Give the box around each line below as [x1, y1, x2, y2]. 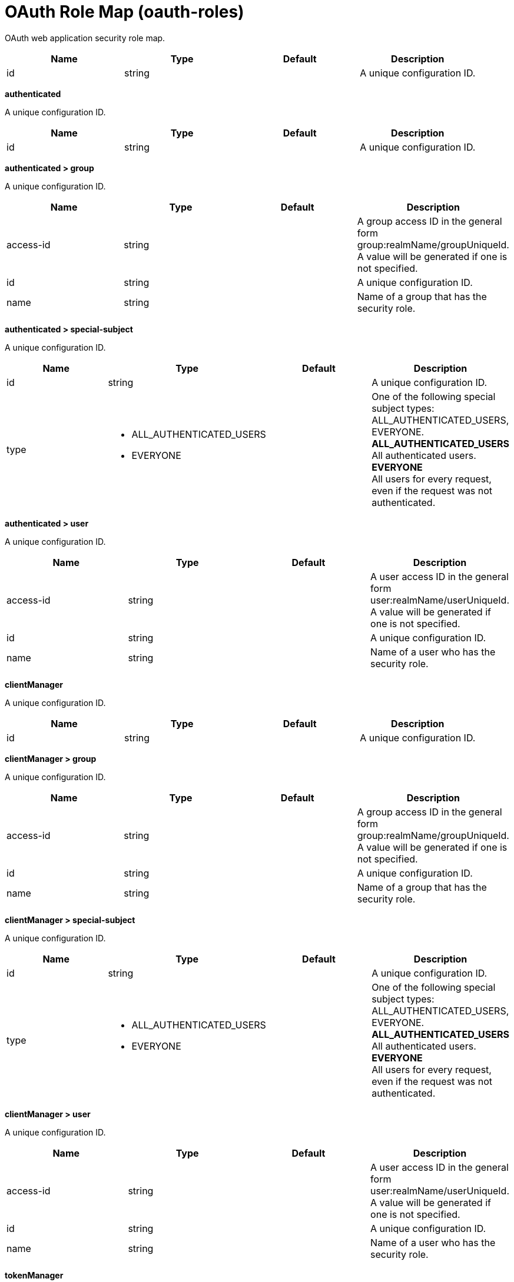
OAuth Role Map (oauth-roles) [5, 2, 244, 22]
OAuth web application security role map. [5, 32, 165, 43]
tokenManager [5, 1270, 64, 1280]
